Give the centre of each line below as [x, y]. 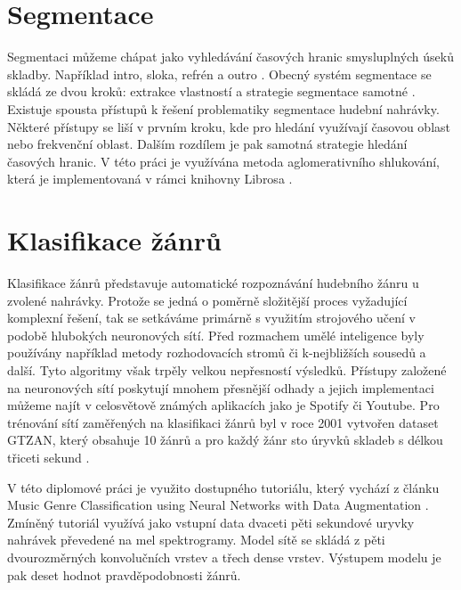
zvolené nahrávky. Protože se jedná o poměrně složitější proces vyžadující [207, 300]
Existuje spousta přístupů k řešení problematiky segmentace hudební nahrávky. [223, 108]
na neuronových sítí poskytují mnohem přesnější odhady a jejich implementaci [221, 387]
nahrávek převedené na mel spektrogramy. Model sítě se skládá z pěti [196, 540]
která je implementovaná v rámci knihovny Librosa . [150, 179]
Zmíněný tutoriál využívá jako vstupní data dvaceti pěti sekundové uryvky [211, 522]
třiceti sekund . [49, 457]
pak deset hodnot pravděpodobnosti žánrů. [124, 574]
